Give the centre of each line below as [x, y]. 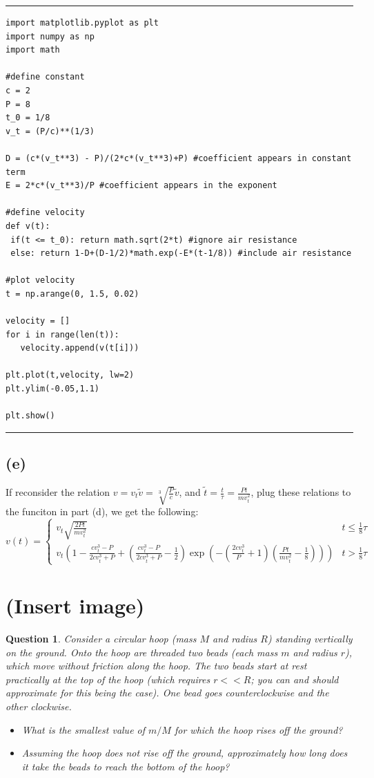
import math [33, 50]
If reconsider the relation [58, 492]
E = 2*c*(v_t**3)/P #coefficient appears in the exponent [141, 186]
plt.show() [30, 416]
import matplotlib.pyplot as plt [82, 23]
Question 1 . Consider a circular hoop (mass [101, 639]
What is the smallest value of [83, 729]
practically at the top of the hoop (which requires [108, 679]
